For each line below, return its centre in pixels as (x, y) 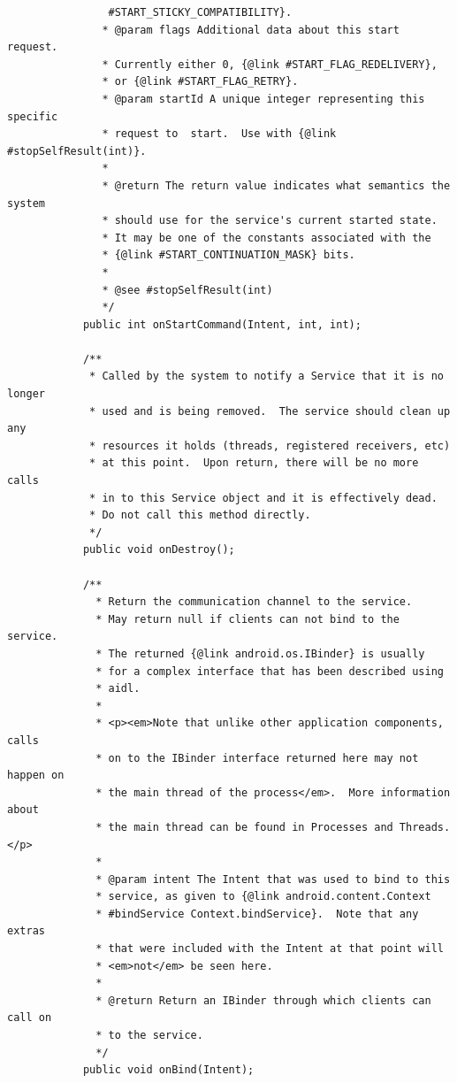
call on (30, 1018)
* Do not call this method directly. (200, 515)
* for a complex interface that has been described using (270, 671)
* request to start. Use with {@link (219, 134)
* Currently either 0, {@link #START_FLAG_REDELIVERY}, (270, 64)
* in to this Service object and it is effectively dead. (263, 498)
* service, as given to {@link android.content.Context (263, 897)
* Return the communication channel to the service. (254, 602)
